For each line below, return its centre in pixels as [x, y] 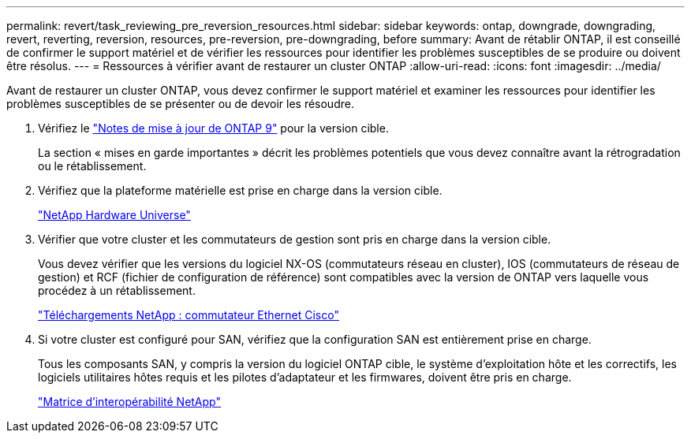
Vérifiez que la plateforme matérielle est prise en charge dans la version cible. [240, 190]
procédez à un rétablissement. [117, 290]
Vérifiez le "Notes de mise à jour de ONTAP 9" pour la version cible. [213, 128]
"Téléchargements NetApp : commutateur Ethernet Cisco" [189, 315]
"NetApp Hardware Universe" [114, 215]
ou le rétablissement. [92, 166]
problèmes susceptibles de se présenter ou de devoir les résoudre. [180, 104]
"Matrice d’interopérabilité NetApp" [129, 402]
